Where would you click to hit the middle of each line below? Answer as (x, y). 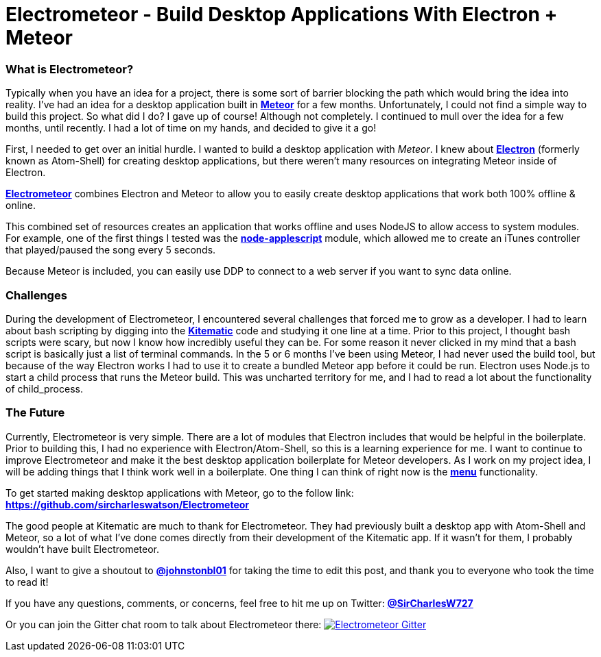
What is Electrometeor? (70, 69)
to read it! (27, 582)
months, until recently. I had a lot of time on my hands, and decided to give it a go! (191, 128)
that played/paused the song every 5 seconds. (111, 250)
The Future (35, 413)
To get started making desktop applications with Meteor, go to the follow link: (180, 493)
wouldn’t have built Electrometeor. (83, 549)
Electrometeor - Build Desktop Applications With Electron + (282, 14)
